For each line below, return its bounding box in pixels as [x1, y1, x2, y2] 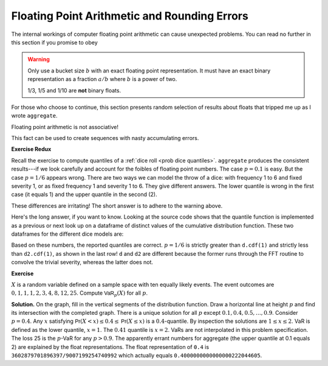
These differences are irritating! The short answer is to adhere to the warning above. [11, 202, 223, 209]
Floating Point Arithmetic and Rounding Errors [11, 9, 248, 23]
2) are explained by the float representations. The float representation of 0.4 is [11, 343, 210, 350]
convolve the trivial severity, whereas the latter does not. [11, 259, 154, 266]
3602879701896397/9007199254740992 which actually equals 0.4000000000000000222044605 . [11, 352, 262, 359]
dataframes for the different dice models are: [11, 230, 124, 238]
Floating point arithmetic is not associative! [11, 123, 118, 130]
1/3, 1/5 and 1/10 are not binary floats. [27, 86, 121, 94]
